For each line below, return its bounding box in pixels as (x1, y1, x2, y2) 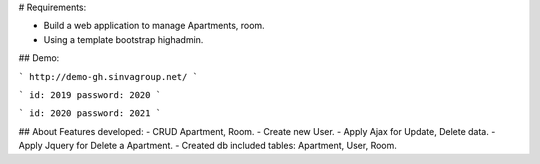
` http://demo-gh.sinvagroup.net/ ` (18, 71, 199, 82)
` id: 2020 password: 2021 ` (18, 108, 162, 119)
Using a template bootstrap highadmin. (43, 33, 204, 45)
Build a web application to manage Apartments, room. (43, 20, 265, 32)
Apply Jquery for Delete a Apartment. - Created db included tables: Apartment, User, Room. (18, 140, 397, 152)
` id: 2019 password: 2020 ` (18, 89, 162, 100)
